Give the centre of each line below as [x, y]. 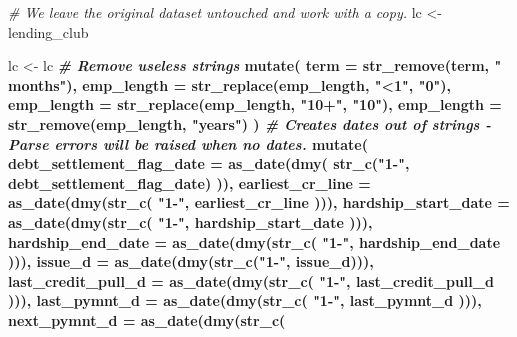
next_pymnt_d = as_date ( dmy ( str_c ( [147, 319]
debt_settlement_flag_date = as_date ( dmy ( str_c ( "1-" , [209, 163]
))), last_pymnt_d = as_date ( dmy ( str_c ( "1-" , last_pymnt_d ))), [245, 300]
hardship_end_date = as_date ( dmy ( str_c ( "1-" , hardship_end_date [254, 241]
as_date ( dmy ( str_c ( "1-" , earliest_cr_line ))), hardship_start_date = [259, 202]
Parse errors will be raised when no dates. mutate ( [188, 143]
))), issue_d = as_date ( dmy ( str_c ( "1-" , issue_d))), [191, 261]
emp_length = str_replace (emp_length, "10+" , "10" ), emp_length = [255, 104]
